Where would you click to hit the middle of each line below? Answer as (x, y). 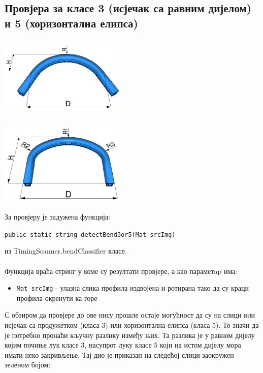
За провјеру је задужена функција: (58, 217)
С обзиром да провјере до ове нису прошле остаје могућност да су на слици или (130, 315)
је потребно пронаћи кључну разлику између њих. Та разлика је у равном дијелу (130, 335)
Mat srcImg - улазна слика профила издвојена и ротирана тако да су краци (133, 288)
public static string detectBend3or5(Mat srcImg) (90, 235)
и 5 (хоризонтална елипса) (71, 23)
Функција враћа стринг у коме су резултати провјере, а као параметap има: (121, 271)
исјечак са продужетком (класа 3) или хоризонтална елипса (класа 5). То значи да (132, 325)
